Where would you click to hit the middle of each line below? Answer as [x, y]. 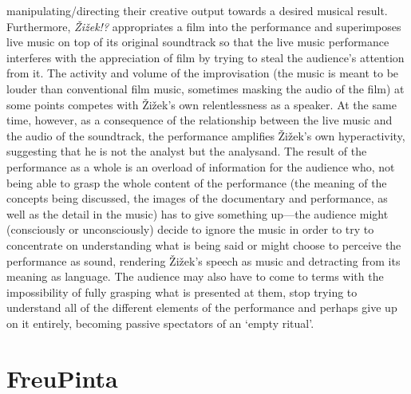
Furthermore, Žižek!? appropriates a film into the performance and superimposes [204, 26]
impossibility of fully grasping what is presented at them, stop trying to [182, 292]
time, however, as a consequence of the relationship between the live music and [200, 120]
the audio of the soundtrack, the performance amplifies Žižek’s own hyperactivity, [206, 135]
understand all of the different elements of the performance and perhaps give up [202, 307]
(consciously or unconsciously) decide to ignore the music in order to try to [190, 229]
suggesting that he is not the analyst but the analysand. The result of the [187, 151]
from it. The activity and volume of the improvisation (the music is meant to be [203, 73]
